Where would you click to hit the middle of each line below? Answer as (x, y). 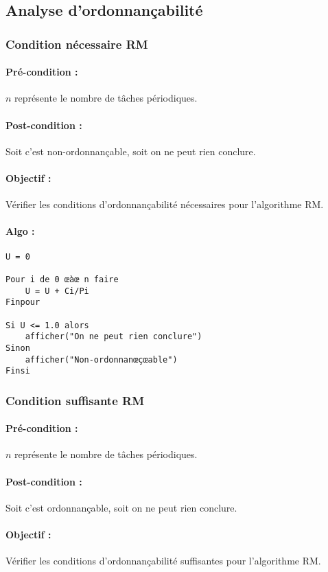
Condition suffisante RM (75, 400)
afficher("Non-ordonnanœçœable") (101, 359)
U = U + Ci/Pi (57, 291)
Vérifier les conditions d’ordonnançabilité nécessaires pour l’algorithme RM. (165, 204)
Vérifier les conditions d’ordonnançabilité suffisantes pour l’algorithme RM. (163, 561)
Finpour (23, 302)
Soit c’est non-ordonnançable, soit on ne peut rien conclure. (131, 151)
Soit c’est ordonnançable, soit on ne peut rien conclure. (121, 507)
